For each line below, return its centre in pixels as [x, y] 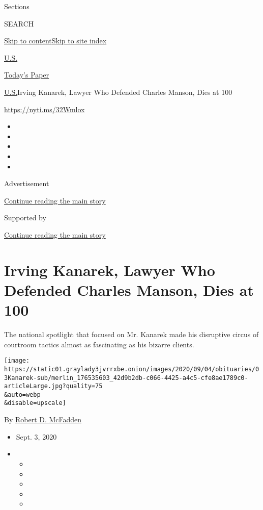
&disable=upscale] [35, 403]
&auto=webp [22, 394]
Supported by [25, 218]
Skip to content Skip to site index [55, 41]
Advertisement [27, 183]
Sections [17, 6]
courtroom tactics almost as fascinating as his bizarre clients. [99, 344]
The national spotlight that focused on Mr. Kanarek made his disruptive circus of [131, 334]
